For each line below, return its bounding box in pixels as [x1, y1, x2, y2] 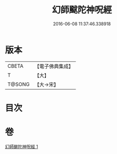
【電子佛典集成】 [34, 63, 74, 70]
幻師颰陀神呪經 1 [5, 143, 38, 149]
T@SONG [7, 81, 30, 88]
